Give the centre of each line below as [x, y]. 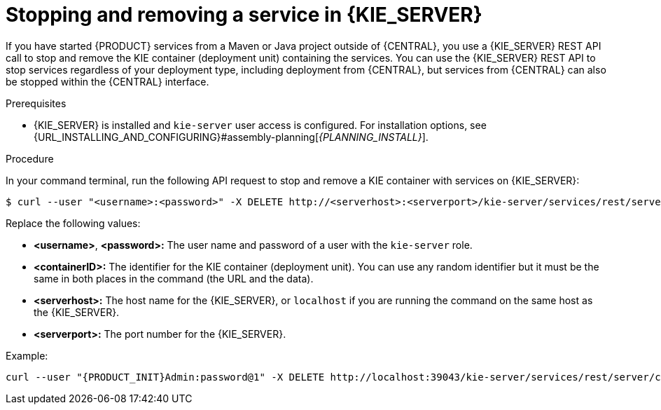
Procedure [30, 158]
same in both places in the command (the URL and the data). [174, 278]
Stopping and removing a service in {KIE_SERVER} [244, 15]
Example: [27, 355]
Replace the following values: [73, 223]
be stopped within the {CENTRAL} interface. [107, 81]
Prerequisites [36, 103]
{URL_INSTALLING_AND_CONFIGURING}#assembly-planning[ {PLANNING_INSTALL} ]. [231, 137]
